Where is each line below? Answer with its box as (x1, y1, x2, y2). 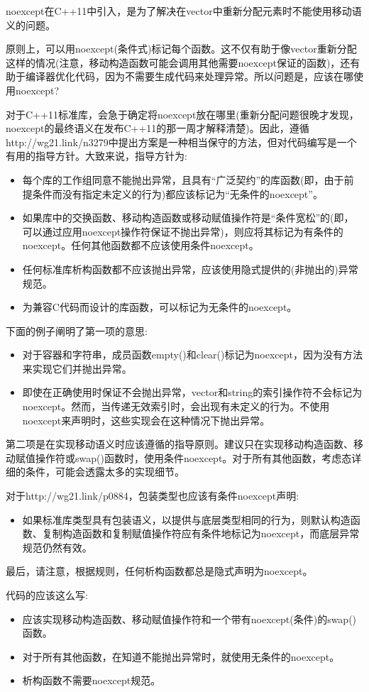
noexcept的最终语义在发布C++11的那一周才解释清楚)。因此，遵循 (6, 121, 309, 136)
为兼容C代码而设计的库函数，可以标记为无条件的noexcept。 (22, 300, 297, 314)
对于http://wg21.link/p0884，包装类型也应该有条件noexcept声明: (6, 488, 299, 503)
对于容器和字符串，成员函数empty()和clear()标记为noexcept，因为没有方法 (22, 347, 363, 362)
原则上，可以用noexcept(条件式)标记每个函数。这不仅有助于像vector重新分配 (6, 41, 357, 56)
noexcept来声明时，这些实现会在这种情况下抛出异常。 (22, 412, 270, 427)
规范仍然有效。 (22, 539, 92, 554)
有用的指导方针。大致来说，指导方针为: (6, 148, 187, 163)
